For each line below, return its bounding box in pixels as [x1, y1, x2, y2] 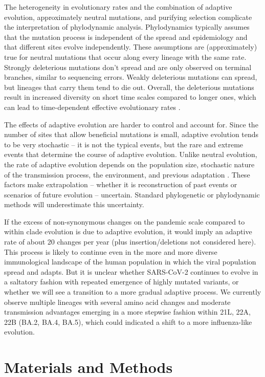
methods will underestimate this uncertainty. [4, 199, 144, 210]
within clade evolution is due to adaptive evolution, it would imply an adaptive [4, 226, 252, 237]
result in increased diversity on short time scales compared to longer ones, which [4, 92, 256, 102]
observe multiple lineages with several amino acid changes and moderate [4, 296, 231, 307]
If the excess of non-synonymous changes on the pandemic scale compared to [4, 216, 245, 227]
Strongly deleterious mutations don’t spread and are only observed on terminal [4, 61, 252, 72]
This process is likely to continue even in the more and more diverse [4, 246, 217, 257]
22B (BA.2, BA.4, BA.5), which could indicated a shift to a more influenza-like [4, 316, 252, 327]
